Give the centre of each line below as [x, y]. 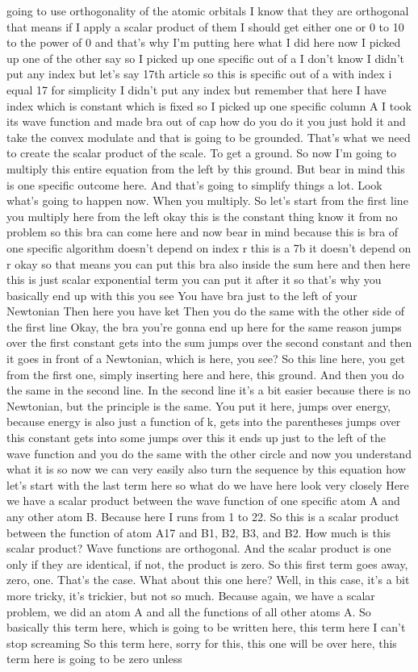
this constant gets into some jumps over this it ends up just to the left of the [196, 438]
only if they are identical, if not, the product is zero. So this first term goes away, [207, 563]
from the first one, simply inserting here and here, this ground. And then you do [205, 374]
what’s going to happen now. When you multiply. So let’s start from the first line [207, 200]
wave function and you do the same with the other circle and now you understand [209, 453]
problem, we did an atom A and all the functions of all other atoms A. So [189, 611]
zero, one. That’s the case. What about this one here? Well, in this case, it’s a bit [208, 580]
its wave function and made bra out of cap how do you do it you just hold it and [206, 121]
